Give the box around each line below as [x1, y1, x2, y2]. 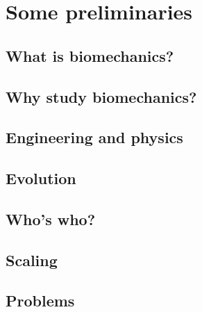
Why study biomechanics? [6, 85, 197, 107]
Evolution [6, 167, 76, 189]
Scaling [6, 249, 58, 270]
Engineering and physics [6, 126, 183, 148]
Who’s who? [6, 208, 96, 229]
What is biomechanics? [6, 44, 174, 66]
